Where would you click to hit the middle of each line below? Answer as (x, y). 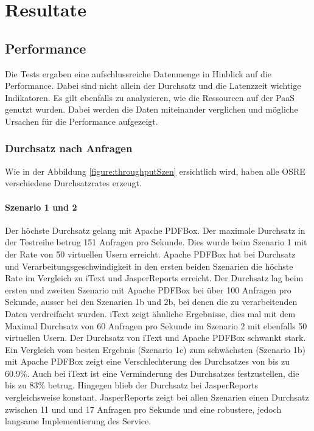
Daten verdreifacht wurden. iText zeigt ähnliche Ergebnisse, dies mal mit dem (150, 313)
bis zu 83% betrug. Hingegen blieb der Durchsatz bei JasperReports (132, 385)
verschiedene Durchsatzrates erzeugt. (73, 183)
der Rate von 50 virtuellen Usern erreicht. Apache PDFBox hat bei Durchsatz (150, 254)
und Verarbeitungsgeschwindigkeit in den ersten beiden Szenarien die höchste (149, 266)
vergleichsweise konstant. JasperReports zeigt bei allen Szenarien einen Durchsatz (157, 397)
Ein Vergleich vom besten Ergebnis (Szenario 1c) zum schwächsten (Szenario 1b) (155, 349)
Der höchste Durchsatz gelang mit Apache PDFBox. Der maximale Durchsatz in (155, 230)
